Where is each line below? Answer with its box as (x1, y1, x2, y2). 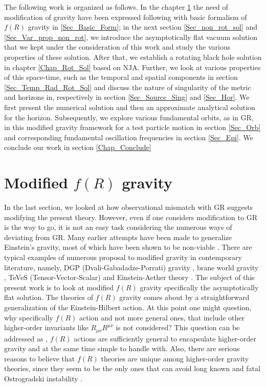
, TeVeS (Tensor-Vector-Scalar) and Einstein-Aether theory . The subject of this (4, 272, 255, 283)
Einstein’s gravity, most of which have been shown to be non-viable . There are (4, 242, 252, 252)
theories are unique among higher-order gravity (101, 353, 249, 363)
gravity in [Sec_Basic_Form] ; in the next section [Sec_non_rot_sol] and (28, 21, 258, 32)
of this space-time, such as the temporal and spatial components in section (4, 72, 238, 82)
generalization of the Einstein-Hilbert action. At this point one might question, (4, 302, 252, 312)
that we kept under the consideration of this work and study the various (4, 41, 231, 52)
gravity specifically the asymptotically (140, 282, 259, 292)
